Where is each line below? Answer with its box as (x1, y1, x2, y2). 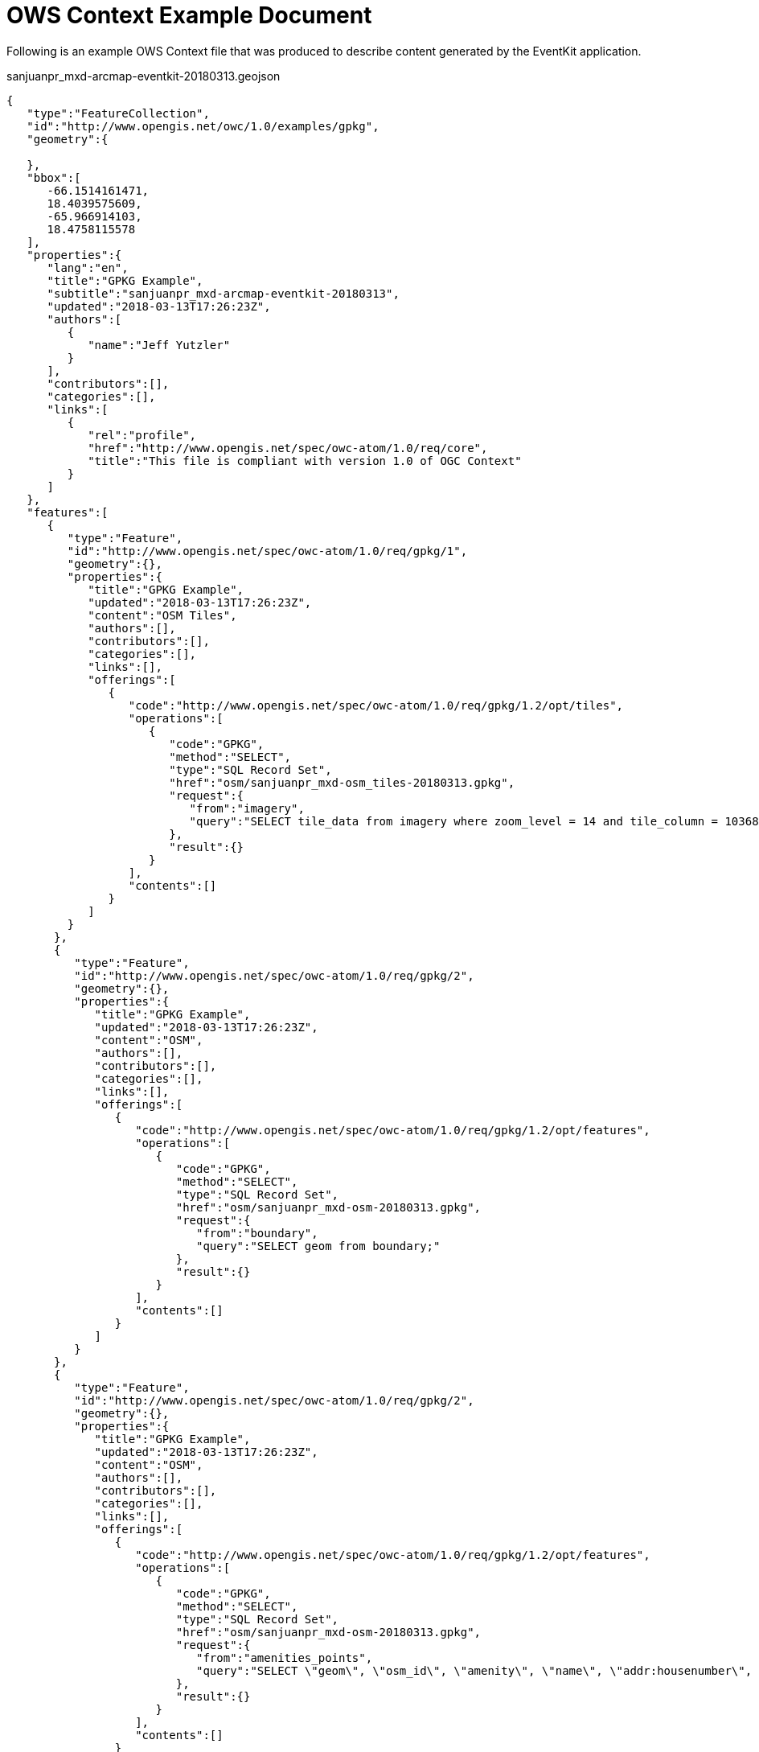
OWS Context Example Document (6, 2, 372, 29)
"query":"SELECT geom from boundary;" (196, 1239, 441, 1252)
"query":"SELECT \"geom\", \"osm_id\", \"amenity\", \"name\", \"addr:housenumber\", (196, 1664, 753, 1677)
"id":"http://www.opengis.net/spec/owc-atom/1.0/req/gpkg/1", (67, 544, 468, 557)
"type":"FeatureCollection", (27, 106, 210, 120)
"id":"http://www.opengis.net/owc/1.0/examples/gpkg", (27, 119, 379, 133)
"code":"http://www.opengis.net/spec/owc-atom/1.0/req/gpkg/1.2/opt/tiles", (128, 698, 624, 712)
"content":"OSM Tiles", (88, 608, 237, 622)
